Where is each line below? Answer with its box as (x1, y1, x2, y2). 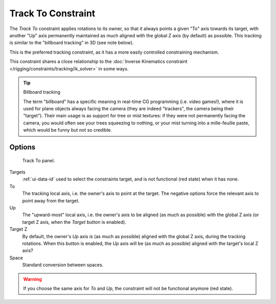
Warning (23, 276, 42, 282)
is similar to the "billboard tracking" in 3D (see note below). (9, 40, 134, 46)
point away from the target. (22, 197, 80, 204)
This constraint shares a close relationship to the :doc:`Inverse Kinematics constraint (9, 59, 188, 65)
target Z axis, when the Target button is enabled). (22, 219, 126, 225)
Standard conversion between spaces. (22, 262, 104, 268)
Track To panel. (22, 157, 55, 163)
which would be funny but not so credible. (23, 127, 112, 133)
